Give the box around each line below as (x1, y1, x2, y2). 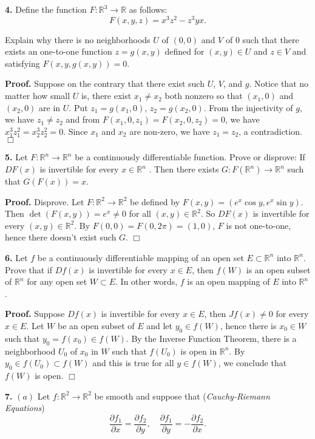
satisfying (5, 56, 40, 69)
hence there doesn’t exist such (5, 231, 117, 243)
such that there (242, 33, 299, 46)
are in (39, 101, 61, 114)
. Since (63, 124, 88, 137)
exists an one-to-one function (5, 45, 112, 58)
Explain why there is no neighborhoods (5, 33, 151, 46)
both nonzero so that (164, 89, 243, 102)
